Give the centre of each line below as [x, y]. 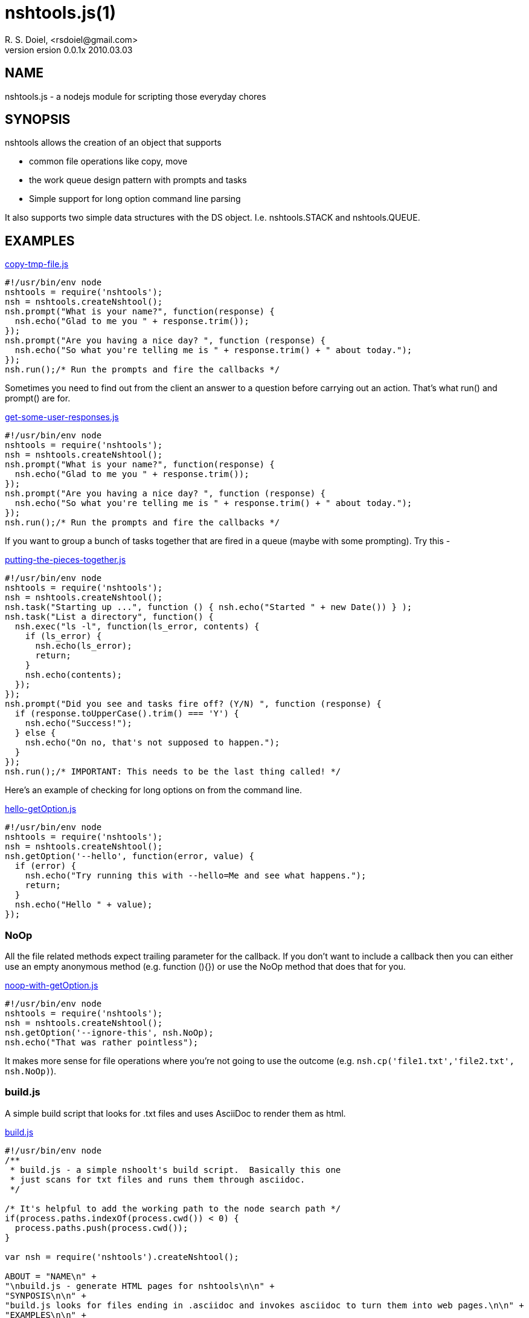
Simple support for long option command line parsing [135, 199]
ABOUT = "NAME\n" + [51, 1276]
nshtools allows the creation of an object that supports [113, 143]
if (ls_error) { [63, 636]
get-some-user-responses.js [62, 417]
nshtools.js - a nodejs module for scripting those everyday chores [136, 96]
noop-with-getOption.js [52, 985]
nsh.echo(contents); [73, 675]
